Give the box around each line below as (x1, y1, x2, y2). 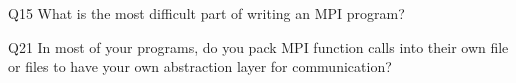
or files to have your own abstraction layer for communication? (8, 56, 392, 77)
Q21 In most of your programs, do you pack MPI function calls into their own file (8, 36, 509, 57)
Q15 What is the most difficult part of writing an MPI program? (8, 3, 405, 23)
